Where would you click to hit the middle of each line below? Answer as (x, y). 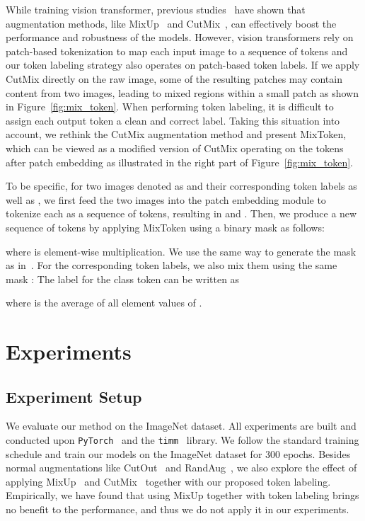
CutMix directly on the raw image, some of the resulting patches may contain (174, 78)
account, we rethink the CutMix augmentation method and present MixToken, (176, 134)
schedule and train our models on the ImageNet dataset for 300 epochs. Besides (178, 453)
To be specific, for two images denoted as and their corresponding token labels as (181, 186)
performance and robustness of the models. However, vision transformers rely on (180, 37)
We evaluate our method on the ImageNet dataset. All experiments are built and (181, 426)
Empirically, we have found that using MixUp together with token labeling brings (182, 495)
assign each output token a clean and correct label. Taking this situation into (173, 120)
